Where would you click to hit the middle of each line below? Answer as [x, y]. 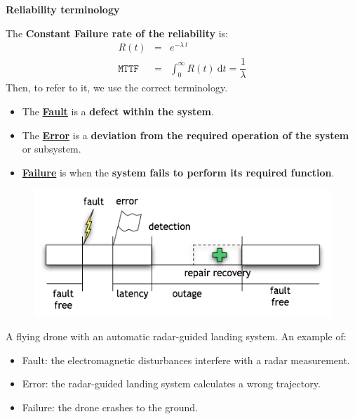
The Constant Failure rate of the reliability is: [117, 33]
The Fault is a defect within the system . [118, 111]
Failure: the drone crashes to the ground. [110, 407]
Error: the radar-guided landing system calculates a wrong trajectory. [171, 383]
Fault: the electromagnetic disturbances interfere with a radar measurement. [186, 360]
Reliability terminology [63, 9]
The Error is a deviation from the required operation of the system [186, 135]
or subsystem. [52, 149]
